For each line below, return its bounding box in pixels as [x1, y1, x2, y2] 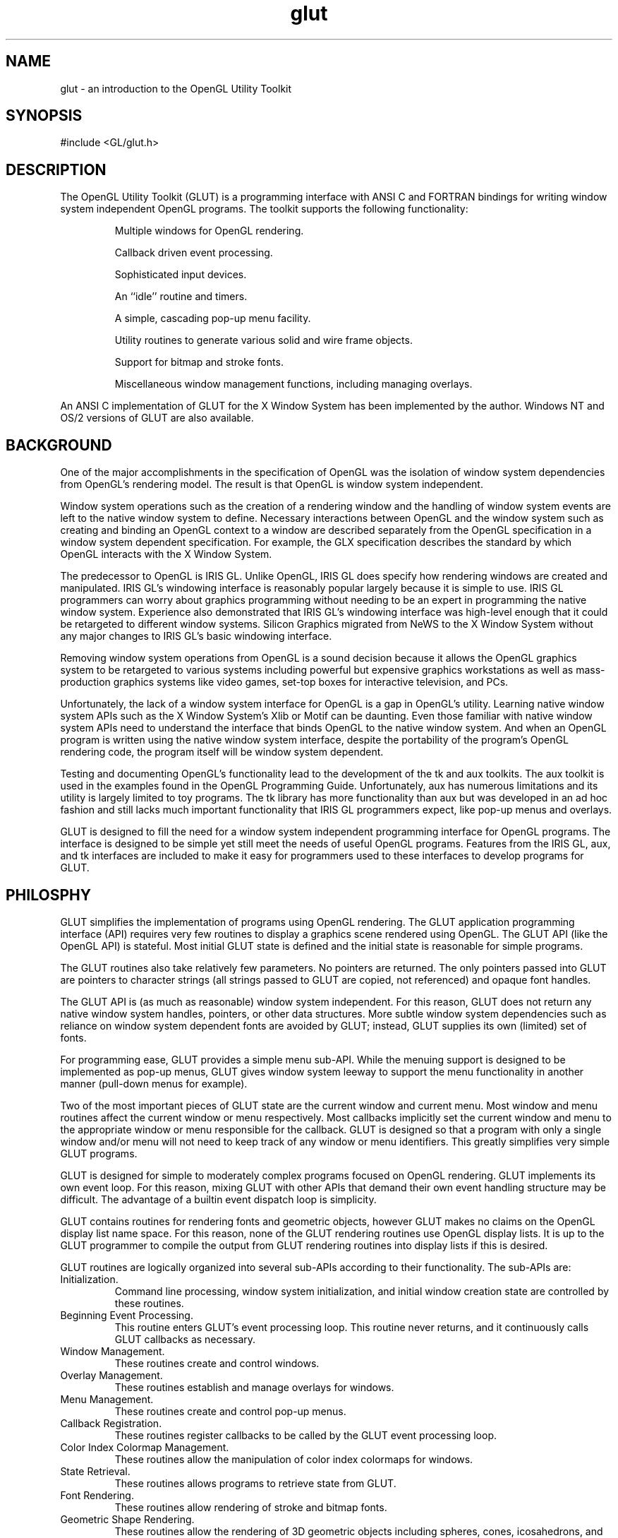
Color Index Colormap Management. [60, 1441, 229, 1453]
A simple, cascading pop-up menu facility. [114, 312, 311, 325]
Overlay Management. [60, 1369, 163, 1381]
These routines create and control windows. [114, 1357, 320, 1369]
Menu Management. [60, 1393, 154, 1405]
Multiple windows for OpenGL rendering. [114, 225, 304, 237]
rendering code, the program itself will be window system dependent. [60, 746, 384, 758]
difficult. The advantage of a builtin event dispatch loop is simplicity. [60, 1193, 377, 1205]
